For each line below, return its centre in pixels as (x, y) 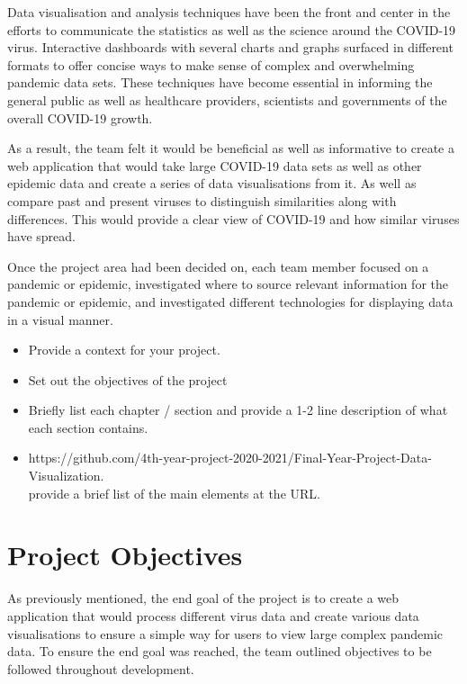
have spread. (41, 236)
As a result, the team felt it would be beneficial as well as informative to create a (231, 148)
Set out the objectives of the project (128, 379)
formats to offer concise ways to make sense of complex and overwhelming (211, 64)
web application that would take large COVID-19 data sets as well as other (215, 165)
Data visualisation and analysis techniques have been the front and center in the (229, 12)
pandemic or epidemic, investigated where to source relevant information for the (228, 284)
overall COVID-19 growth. (80, 117)
